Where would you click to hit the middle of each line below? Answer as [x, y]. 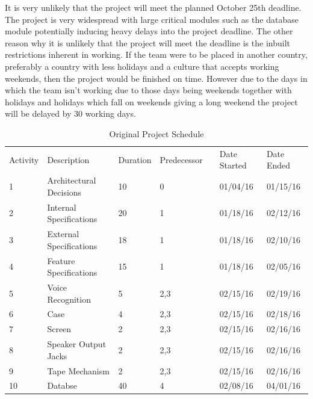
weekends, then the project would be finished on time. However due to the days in [156, 78]
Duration [135, 159]
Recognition [69, 299]
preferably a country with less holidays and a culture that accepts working [142, 66]
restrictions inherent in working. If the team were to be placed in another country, [156, 54]
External [63, 234]
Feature [61, 260]
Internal [62, 207]
